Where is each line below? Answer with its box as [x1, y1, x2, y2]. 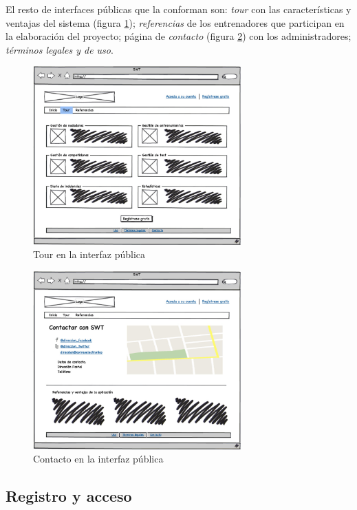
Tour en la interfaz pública [33, 247, 146, 262]
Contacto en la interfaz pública [33, 451, 164, 466]
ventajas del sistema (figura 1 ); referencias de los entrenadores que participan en [6, 15, 345, 30]
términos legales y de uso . [6, 42, 113, 56]
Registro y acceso [6, 485, 132, 507]
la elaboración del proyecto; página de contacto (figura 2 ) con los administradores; [6, 29, 351, 43]
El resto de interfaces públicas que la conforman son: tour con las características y [6, 2, 351, 16]
